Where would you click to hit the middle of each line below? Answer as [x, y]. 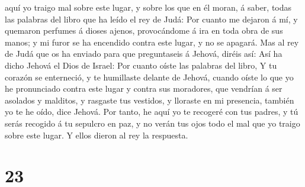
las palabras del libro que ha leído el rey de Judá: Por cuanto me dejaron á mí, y [151, 19]
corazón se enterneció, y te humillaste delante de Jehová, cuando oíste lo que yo [149, 77]
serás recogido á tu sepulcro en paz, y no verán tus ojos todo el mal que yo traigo [152, 123]
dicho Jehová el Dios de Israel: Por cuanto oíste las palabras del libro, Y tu [141, 65]
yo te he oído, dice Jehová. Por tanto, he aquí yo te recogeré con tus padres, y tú [152, 112]
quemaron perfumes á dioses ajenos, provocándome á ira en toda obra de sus [144, 30]
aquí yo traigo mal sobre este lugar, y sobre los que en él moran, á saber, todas [148, 7]
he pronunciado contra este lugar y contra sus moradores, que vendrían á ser [144, 88]
